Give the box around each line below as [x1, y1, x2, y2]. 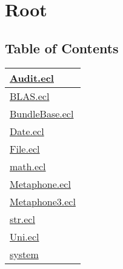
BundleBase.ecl [10, 106, 74, 121]
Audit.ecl [10, 70, 54, 85]
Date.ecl [10, 124, 44, 138]
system [10, 247, 39, 261]
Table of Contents [5, 38, 119, 57]
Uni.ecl [10, 229, 39, 244]
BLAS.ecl [10, 88, 50, 103]
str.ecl [10, 211, 35, 226]
